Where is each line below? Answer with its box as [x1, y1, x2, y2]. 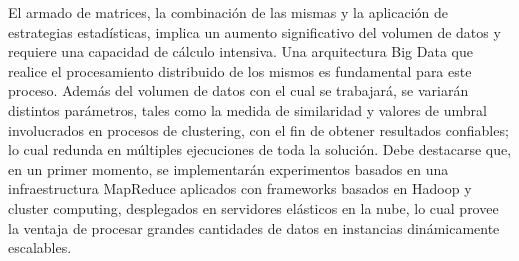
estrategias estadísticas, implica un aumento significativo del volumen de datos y [8, 21, 501, 42]
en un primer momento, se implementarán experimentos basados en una [8, 158, 449, 179]
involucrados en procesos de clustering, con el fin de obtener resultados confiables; [8, 119, 509, 140]
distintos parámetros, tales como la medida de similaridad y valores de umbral [8, 99, 487, 120]
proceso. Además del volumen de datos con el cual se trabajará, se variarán [8, 80, 469, 101]
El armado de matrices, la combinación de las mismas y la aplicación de [8, 2, 448, 22]
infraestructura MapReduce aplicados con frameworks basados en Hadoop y [8, 178, 472, 199]
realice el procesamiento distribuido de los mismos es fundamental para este [8, 60, 472, 81]
